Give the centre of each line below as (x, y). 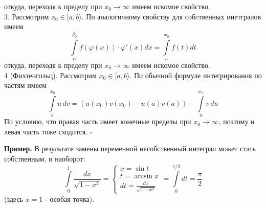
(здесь (14, 199)
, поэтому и (237, 121)
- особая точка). (70, 199)
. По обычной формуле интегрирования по (196, 75)
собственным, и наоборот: (45, 159)
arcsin (143, 177)
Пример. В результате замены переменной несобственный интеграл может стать (130, 148)
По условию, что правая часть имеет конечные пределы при (98, 121)
